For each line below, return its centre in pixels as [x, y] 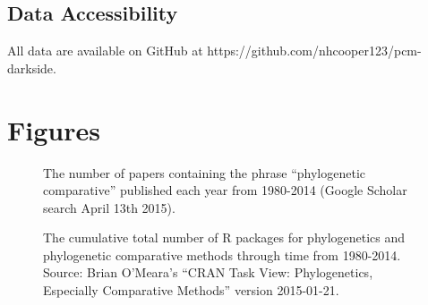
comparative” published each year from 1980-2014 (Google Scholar [225, 190]
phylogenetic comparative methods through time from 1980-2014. [222, 254]
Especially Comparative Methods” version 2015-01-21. [191, 290]
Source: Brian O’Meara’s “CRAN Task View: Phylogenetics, [208, 272]
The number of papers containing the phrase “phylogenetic [205, 172]
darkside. [32, 68]
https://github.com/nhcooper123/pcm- [314, 51]
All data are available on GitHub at [105, 51]
